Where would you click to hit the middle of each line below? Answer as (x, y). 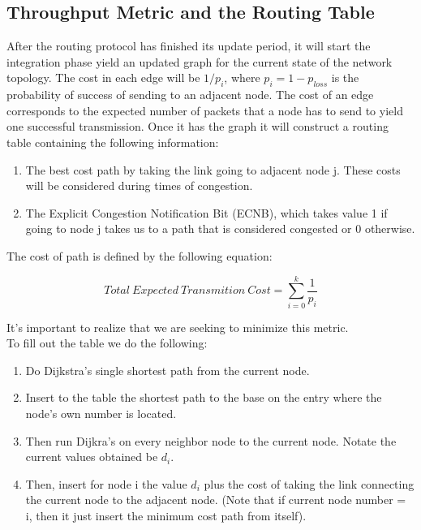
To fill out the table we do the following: (107, 343)
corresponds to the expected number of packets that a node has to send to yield (205, 110)
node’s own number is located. (101, 414)
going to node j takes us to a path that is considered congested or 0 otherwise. (220, 228)
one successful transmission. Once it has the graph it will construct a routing (198, 126)
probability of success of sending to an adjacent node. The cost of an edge (190, 95)
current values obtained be (92, 457)
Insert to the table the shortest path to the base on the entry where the (204, 397)
